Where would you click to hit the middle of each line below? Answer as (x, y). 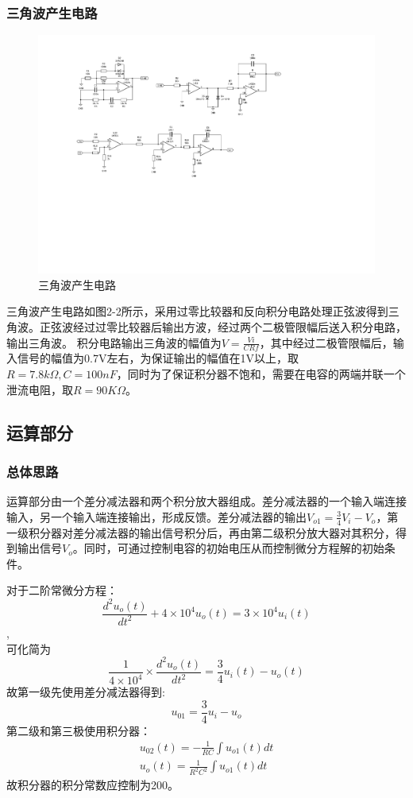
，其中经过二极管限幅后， (326, 342)
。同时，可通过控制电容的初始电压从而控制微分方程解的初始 (228, 548)
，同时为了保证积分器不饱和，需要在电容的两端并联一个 (261, 374)
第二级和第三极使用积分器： (79, 730)
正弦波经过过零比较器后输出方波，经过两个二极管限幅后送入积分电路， (223, 327)
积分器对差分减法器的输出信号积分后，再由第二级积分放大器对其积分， (212, 532)
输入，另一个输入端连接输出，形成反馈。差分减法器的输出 (156, 516)
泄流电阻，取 (40, 389)
